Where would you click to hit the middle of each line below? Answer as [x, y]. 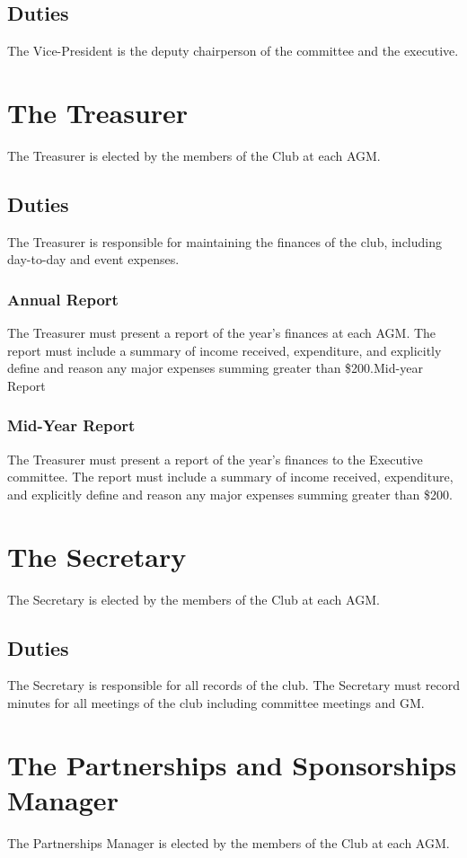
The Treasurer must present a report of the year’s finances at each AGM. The [222, 333]
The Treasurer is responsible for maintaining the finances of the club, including [225, 241]
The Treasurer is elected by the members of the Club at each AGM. [194, 155]
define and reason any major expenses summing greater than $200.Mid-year [215, 368]
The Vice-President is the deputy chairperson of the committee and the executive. [233, 51]
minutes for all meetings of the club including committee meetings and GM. [216, 703]
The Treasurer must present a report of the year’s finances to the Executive [215, 459]
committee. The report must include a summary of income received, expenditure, [230, 477]
